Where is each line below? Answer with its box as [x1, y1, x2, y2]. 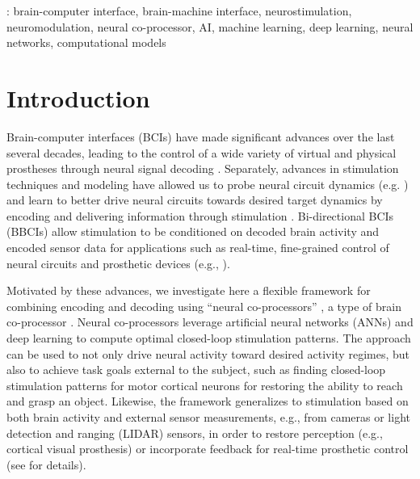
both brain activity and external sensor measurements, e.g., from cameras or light [6, 409, 410, 425]
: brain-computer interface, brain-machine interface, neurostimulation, [6, 2, 352, 19]
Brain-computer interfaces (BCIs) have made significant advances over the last [6, 128, 395, 145]
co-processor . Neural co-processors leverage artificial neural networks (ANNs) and [6, 313, 414, 330]
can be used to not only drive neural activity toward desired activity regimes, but [6, 345, 409, 362]
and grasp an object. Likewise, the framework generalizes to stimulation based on [6, 393, 409, 410]
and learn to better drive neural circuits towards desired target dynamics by [6, 191, 383, 208]
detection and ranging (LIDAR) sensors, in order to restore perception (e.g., [6, 424, 383, 441]
